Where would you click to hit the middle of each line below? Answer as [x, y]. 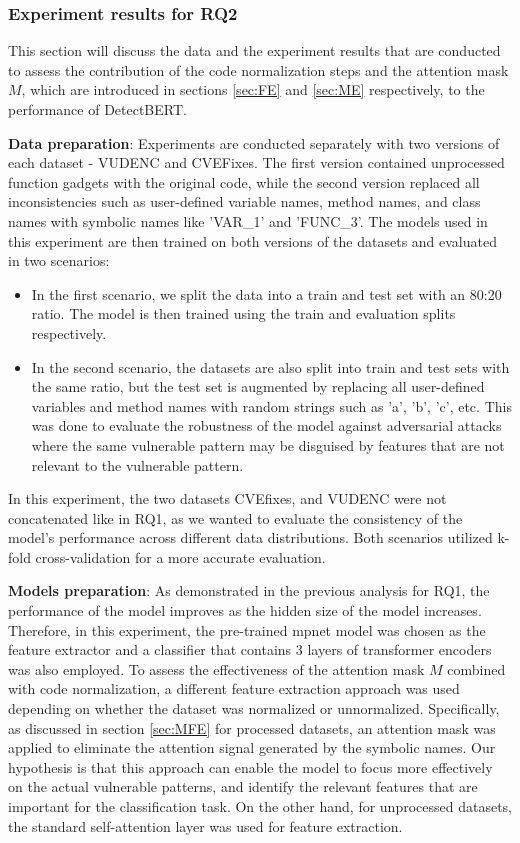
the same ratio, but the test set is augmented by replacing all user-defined [258, 386]
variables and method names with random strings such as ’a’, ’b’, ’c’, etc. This [271, 405]
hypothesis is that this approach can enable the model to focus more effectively [250, 766]
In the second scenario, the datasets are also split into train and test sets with [270, 366]
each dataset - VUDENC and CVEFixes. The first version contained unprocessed [256, 162]
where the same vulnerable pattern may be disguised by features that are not [268, 444]
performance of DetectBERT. [97, 109]
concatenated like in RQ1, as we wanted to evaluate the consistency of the [235, 517]
